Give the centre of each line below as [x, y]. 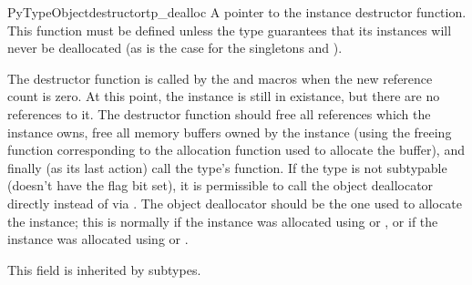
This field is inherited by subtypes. [104, 269]
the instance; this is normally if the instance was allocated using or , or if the [223, 221]
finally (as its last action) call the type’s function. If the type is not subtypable [227, 167]
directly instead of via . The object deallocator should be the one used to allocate [235, 203]
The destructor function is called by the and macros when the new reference [220, 78]
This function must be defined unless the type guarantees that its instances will [230, 30]
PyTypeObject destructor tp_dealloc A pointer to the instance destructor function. [237, 12]
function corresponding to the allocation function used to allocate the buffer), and [236, 150]
